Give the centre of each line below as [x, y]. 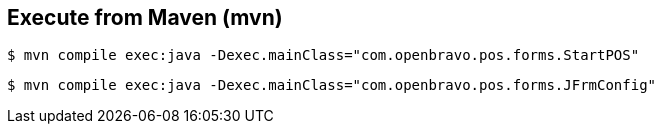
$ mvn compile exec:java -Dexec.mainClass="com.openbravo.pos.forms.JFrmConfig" [332, 85]
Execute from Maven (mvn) [145, 17]
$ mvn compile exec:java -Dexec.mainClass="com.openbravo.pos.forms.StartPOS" [323, 55]
